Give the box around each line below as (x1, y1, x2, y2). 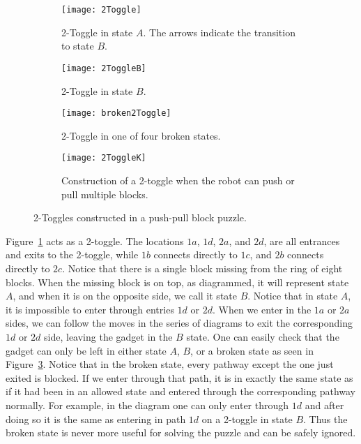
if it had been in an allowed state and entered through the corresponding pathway (6, 384, 356, 399)
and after (305, 397, 344, 412)
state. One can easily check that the (186, 329, 339, 343)
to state (61, 38, 94, 53)
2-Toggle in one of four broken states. (61, 128, 221, 142)
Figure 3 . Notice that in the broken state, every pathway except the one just (6, 357, 334, 371)
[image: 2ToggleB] (61, 63, 146, 73)
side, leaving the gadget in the (44, 329, 173, 343)
